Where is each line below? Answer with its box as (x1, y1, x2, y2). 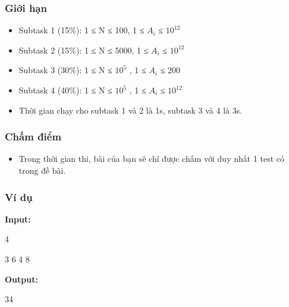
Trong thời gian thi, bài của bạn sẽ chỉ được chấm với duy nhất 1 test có (18, 152, 285, 165)
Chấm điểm (5, 129, 62, 144)
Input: (5, 212, 31, 225)
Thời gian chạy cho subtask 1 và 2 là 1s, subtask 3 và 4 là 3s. (18, 104, 243, 116)
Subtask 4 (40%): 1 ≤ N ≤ (18, 84, 112, 96)
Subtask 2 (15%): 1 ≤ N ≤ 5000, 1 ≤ (18, 43, 149, 56)
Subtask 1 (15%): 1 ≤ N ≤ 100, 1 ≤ (18, 24, 144, 36)
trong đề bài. (18, 164, 66, 176)
